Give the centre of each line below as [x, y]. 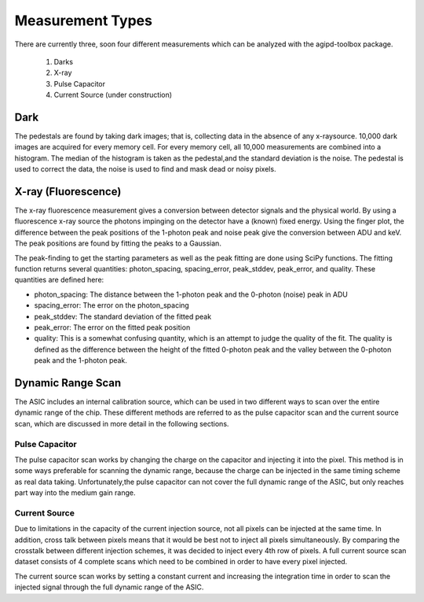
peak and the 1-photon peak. [80, 360]
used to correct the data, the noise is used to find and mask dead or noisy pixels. [145, 169]
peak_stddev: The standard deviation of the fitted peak [123, 316]
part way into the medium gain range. [75, 493]
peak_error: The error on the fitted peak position [112, 327]
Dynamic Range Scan [68, 383]
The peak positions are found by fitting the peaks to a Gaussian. [118, 243]
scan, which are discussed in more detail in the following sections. [122, 423]
